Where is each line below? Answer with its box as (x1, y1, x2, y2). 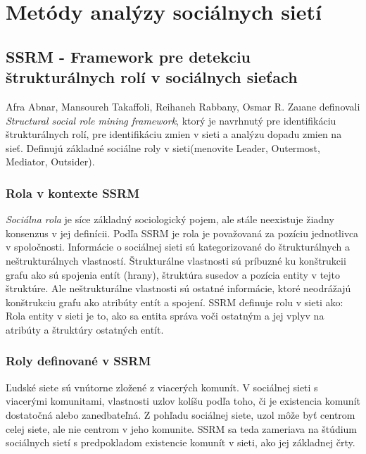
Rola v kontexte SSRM (6, 184, 140, 201)
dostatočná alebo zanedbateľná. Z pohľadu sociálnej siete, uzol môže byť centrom (6, 407, 355, 422)
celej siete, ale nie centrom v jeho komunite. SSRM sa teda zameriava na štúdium (6, 421, 357, 436)
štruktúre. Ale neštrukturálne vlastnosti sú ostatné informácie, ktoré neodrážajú (6, 281, 351, 296)
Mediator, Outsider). (6, 154, 95, 169)
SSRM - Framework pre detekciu (6, 45, 251, 67)
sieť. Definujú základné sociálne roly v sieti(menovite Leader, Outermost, (6, 140, 320, 155)
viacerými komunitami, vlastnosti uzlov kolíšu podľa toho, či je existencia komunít (6, 393, 360, 408)
